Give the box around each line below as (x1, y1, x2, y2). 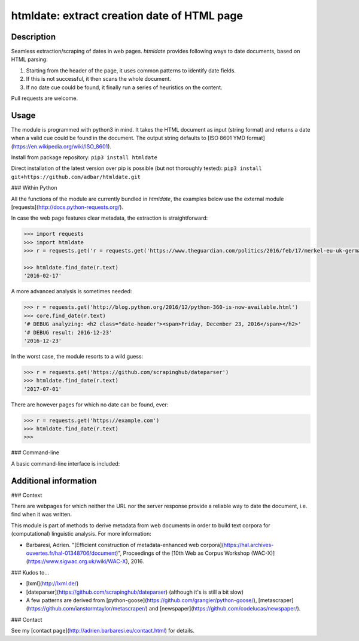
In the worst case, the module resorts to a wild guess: (11, 353, 144, 360)
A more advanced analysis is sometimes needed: (11, 288, 132, 295)
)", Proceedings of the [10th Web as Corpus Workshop (115, 549, 250, 557)
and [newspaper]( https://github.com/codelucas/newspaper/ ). (148, 605, 301, 612)
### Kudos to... (11, 569, 49, 576)
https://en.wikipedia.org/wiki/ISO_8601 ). (13, 142, 112, 150)
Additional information (11, 476, 97, 486)
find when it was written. (11, 511, 72, 518)
